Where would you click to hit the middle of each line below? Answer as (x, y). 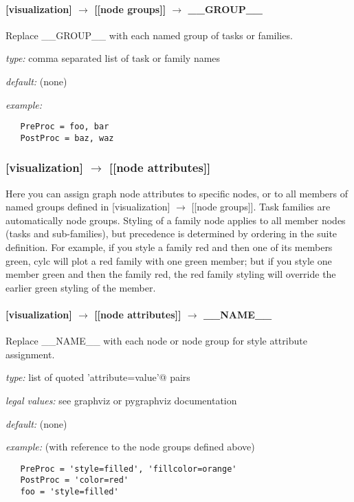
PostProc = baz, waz (67, 138)
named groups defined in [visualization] (88, 207)
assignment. (30, 354)
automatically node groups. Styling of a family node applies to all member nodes (176, 220)
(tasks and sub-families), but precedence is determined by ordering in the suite (172, 233)
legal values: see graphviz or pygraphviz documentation (121, 401)
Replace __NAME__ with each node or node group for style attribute (156, 341)
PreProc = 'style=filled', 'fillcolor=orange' (129, 469)
